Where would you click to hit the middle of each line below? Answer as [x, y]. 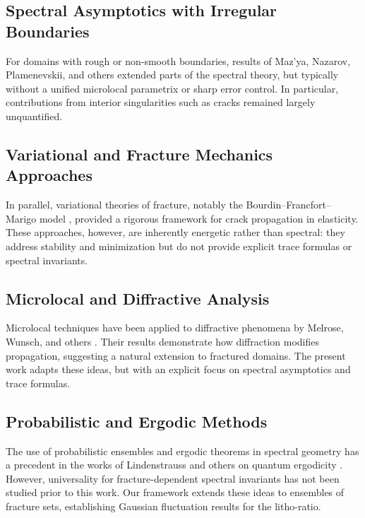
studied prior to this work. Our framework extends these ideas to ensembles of [175, 492]
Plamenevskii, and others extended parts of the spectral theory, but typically [172, 75]
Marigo [21, 218]
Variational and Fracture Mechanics [139, 154]
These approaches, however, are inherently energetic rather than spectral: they [175, 232]
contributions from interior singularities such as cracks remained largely [161, 102]
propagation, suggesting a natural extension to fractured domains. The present [176, 355]
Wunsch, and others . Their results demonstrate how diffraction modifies [163, 341]
